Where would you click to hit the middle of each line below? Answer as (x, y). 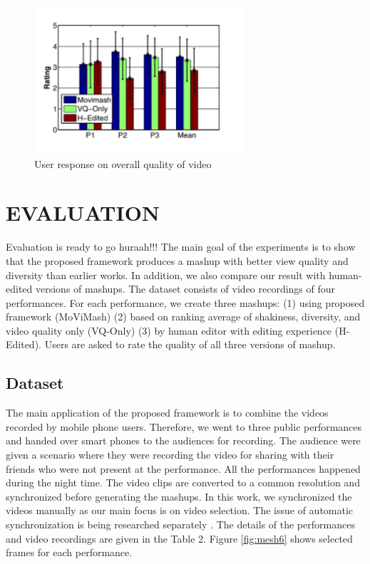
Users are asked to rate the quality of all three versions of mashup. (190, 344)
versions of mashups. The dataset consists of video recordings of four (185, 289)
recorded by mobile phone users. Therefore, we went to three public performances (184, 426)
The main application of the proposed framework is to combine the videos (167, 413)
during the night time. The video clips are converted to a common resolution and (183, 482)
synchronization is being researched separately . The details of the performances (180, 524)
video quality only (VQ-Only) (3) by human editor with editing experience (169, 330)
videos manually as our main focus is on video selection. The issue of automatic (180, 510)
